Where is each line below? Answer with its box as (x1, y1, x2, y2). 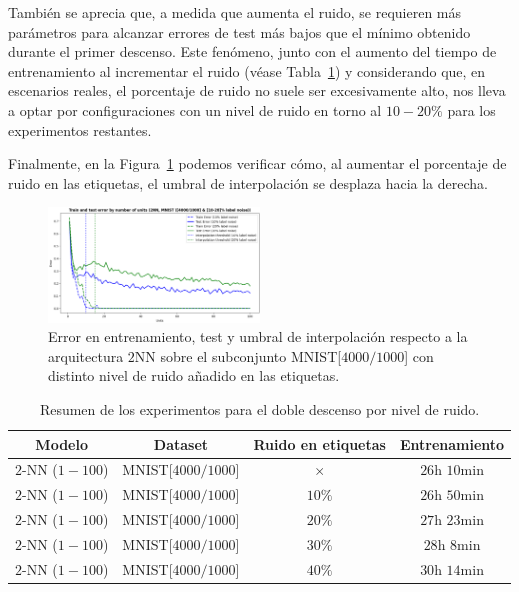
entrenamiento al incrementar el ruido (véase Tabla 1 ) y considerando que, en (8, 60, 486, 81)
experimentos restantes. (8, 119, 152, 140)
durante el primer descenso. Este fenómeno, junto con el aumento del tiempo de (8, 41, 497, 62)
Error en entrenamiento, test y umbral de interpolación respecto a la (48, 326, 468, 347)
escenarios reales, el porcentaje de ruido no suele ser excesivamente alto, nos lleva (8, 80, 506, 101)
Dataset (153, 433, 209, 454)
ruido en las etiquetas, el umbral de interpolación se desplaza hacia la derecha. (8, 172, 488, 193)
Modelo (35, 433, 88, 454)
